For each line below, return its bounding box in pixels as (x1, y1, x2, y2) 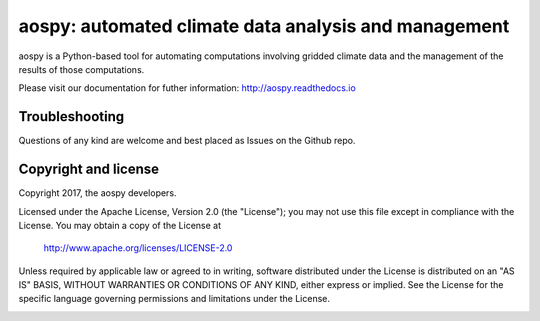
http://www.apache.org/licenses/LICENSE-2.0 (43, 242, 233, 254)
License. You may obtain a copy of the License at (18, 219, 222, 231)
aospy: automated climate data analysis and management (18, 15, 510, 37)
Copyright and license (18, 161, 160, 178)
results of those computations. (18, 63, 145, 75)
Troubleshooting (18, 108, 125, 125)
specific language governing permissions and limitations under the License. (18, 293, 330, 305)
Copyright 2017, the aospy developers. (18, 187, 177, 199)
